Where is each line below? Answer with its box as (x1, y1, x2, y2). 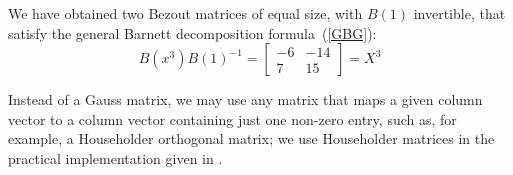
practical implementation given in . (8, 147, 223, 168)
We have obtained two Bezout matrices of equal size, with (8, 3, 363, 23)
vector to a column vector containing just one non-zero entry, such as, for (8, 108, 457, 129)
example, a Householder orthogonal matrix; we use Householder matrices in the (8, 128, 495, 149)
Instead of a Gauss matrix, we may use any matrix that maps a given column (8, 89, 483, 110)
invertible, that (413, 3, 506, 23)
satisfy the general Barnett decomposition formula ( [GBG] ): (8, 22, 377, 43)
